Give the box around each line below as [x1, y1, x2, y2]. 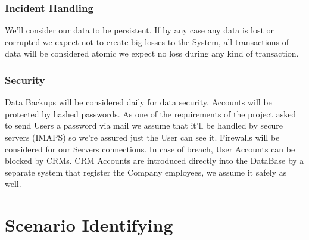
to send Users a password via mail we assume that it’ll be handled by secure [5, 119, 283, 132]
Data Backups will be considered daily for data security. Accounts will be [5, 96, 272, 108]
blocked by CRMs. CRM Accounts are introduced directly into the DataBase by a [5, 154, 304, 167]
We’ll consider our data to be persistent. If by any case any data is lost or [5, 24, 274, 36]
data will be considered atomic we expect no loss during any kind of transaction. [5, 47, 299, 60]
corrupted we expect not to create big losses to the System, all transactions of [5, 35, 289, 48]
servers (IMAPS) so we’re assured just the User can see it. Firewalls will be [5, 131, 280, 143]
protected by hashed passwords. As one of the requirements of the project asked [5, 107, 296, 120]
